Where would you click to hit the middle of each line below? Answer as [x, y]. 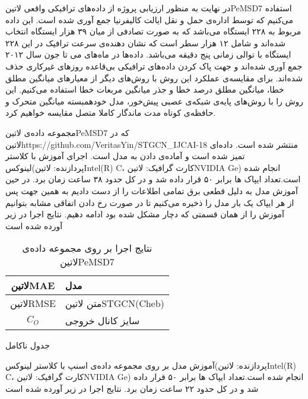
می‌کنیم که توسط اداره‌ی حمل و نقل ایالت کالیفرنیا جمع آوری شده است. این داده [150, 19]
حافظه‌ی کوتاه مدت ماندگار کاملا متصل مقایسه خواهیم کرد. [111, 113]
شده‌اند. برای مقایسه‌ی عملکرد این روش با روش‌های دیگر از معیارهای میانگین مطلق [154, 77]
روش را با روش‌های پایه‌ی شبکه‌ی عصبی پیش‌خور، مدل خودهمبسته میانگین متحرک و [155, 101]
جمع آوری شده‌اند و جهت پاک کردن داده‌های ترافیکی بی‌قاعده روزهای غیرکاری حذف [154, 66]
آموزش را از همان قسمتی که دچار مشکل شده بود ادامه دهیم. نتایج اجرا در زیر [145, 214]
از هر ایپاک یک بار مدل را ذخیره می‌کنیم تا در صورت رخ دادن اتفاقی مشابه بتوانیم [150, 202]
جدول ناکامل [28, 345]
